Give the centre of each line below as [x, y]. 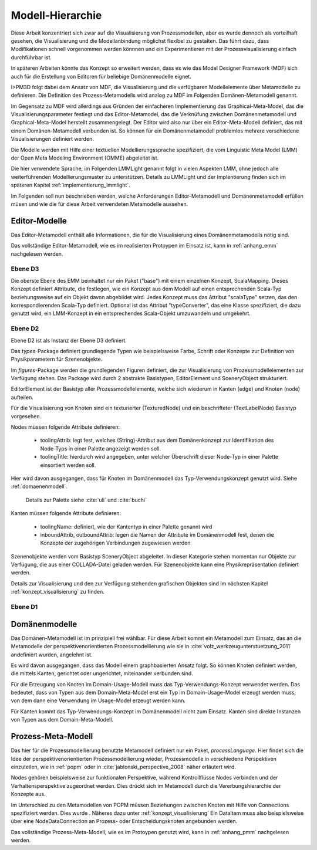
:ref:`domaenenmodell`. [39, 486]
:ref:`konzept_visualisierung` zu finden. [58, 592]
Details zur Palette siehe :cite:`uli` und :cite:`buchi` [86, 500]
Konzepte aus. [28, 794]
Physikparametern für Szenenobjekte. [57, 359]
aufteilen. [22, 397]
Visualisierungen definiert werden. [52, 139]
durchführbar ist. [31, 57]
